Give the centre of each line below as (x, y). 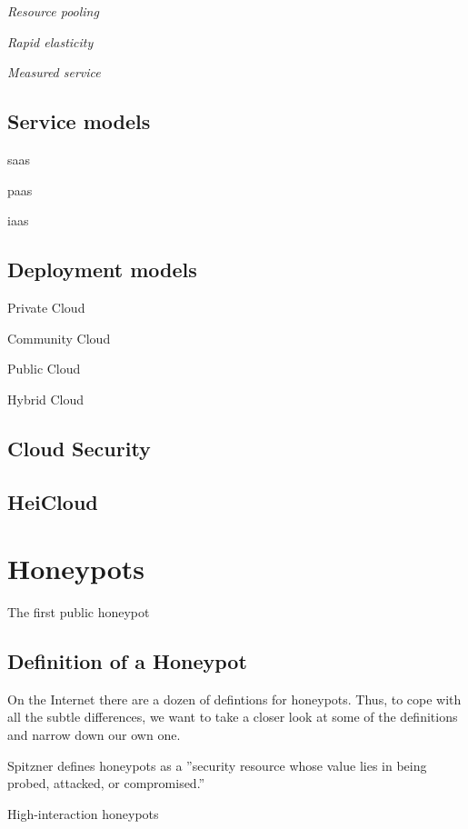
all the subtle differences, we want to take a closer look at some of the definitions (233, 717)
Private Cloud (46, 307)
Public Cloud (44, 369)
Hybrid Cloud (46, 399)
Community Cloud (59, 338)
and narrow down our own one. (94, 735)
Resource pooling (53, 11)
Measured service (54, 72)
